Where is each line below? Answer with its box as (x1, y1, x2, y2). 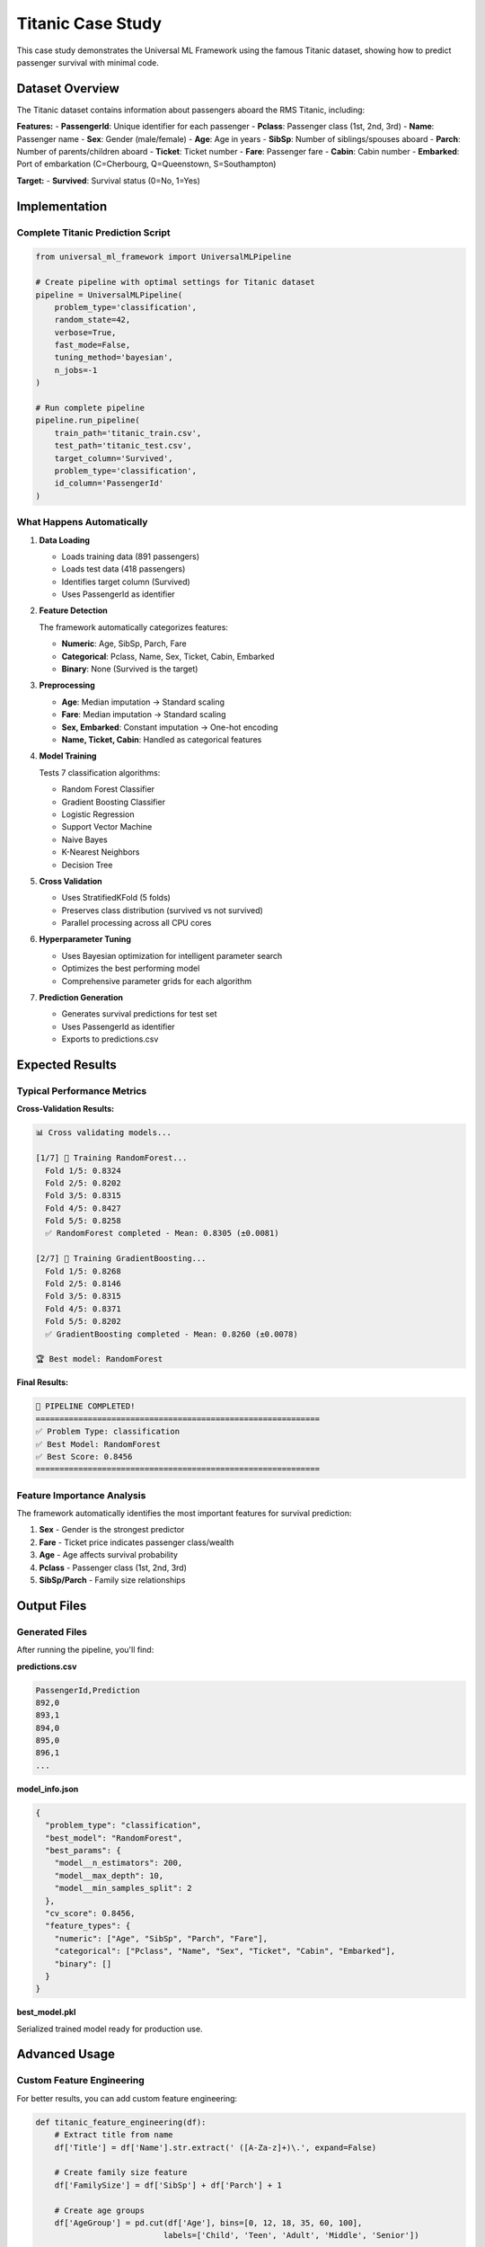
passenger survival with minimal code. (16, 57, 159, 67)
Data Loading (39, 535, 90, 546)
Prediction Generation (39, 992, 123, 1003)
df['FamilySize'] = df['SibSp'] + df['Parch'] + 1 (54, 2180, 282, 2190)
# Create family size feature (54, 2167, 188, 2178)
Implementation (16, 199, 108, 214)
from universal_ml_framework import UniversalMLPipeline (35, 252, 292, 262)
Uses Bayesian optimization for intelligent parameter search (61, 950, 283, 961)
